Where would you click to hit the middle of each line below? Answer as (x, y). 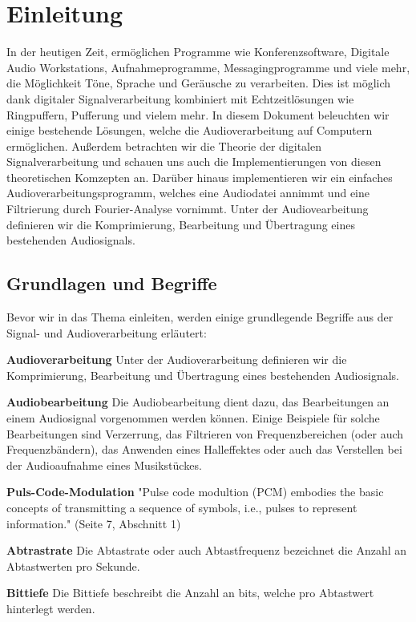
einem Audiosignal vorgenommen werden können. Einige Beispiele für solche (193, 418)
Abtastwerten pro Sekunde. (73, 565)
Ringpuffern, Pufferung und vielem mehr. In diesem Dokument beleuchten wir (198, 114)
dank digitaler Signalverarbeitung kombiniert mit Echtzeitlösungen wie (180, 98)
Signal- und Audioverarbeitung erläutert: (107, 332)
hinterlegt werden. (51, 608)
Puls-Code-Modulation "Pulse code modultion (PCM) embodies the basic (195, 492)
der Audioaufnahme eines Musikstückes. (104, 464)
